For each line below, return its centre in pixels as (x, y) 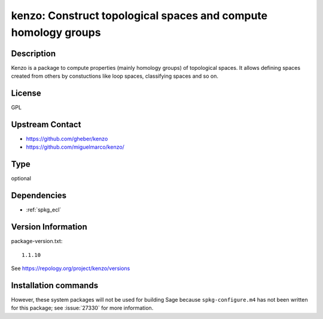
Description (33, 53)
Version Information (49, 227)
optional (21, 179)
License (26, 93)
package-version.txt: (37, 241)
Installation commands (55, 285)
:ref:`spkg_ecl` (44, 210)
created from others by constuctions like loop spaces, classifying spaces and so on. (115, 76)
